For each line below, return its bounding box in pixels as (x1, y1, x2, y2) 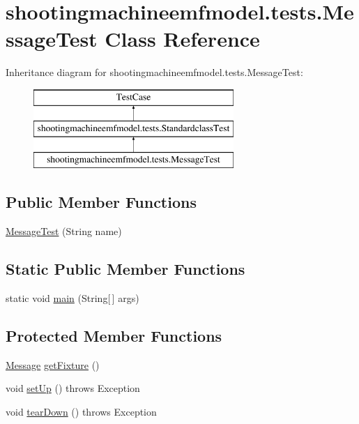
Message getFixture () (6, 357, 100, 372)
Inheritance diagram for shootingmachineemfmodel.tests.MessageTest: (6, 65, 303, 79)
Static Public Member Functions (6, 258, 245, 280)
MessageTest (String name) (6, 224, 122, 238)
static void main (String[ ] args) (6, 290, 139, 305)
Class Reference (105, 24, 260, 53)
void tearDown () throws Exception (6, 404, 157, 418)
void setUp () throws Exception (6, 381, 140, 395)
